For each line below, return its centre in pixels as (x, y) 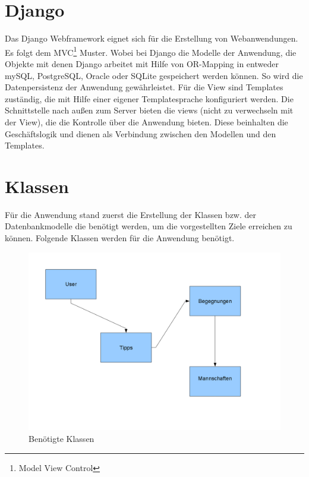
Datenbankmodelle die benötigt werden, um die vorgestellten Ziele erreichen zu (149, 226)
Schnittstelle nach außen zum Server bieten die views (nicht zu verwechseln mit (149, 110)
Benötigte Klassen (62, 438)
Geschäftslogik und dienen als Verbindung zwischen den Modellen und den (141, 133)
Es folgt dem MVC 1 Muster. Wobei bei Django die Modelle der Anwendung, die (151, 51)
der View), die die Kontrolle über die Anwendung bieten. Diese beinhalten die (146, 121)
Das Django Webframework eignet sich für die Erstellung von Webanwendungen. (152, 38)
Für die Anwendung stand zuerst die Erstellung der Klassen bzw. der (131, 214)
